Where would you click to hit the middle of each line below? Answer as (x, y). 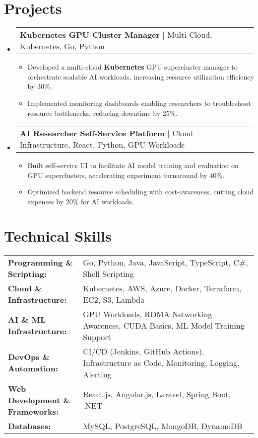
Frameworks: (33, 411)
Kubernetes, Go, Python (62, 46)
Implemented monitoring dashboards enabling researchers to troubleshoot (139, 103)
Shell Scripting (108, 273)
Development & (39, 400)
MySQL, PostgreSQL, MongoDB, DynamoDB (163, 426)
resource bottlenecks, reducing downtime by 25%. (102, 113)
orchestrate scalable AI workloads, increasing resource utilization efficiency (141, 76)
